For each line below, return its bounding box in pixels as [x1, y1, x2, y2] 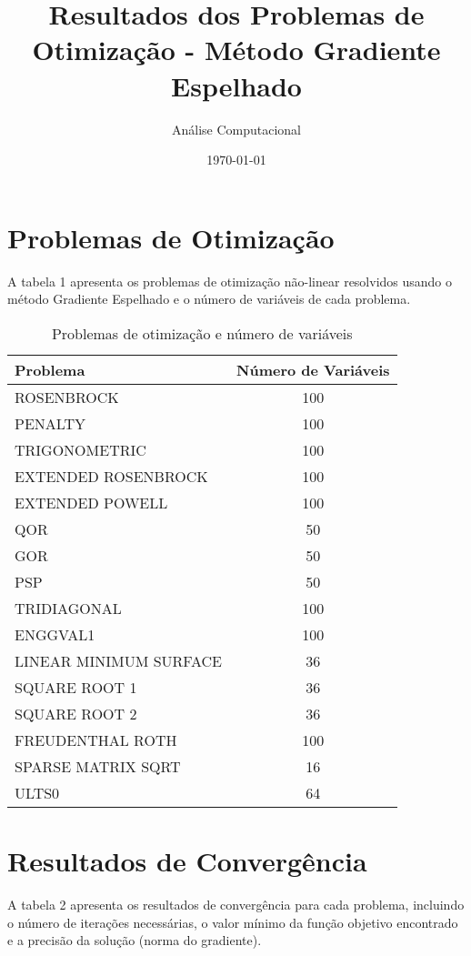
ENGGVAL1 [15, 623, 95, 645]
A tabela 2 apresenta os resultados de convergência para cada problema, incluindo [7, 894, 465, 913]
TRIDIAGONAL [15, 597, 122, 619]
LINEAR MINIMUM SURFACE [15, 649, 223, 671]
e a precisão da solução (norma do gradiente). [7, 931, 262, 950]
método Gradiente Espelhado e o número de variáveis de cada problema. [7, 289, 411, 308]
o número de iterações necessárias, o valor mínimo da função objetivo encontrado [7, 912, 458, 931]
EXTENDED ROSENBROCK [15, 465, 208, 487]
